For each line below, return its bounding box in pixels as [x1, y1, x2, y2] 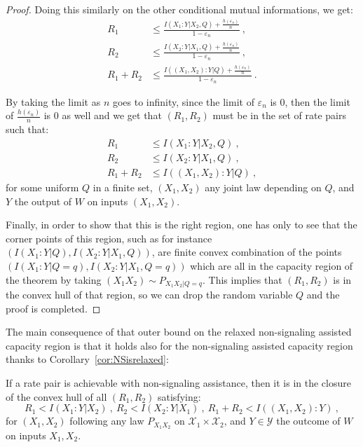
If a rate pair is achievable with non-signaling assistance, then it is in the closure [6, 375, 351, 390]
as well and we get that [62, 108, 162, 123]
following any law [69, 413, 144, 428]
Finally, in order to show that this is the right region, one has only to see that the [6, 217, 357, 232]
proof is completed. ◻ [6, 301, 101, 315]
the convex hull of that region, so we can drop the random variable [6, 287, 293, 301]
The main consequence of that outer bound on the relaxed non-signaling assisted [6, 324, 352, 339]
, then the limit [285, 94, 350, 109]
